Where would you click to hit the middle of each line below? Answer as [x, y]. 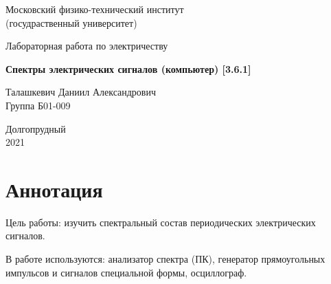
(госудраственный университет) [71, 22]
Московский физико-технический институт [95, 9]
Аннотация [54, 189]
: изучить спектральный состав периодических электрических [187, 222]
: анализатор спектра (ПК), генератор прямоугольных [214, 259]
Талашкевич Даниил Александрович [81, 92]
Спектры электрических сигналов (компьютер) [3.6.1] [128, 68]
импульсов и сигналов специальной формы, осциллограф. [126, 272]
